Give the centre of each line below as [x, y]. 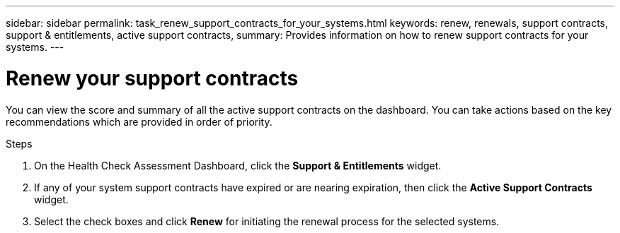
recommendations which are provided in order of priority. [139, 121]
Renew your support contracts [152, 78]
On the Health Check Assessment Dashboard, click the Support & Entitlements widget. [238, 165]
